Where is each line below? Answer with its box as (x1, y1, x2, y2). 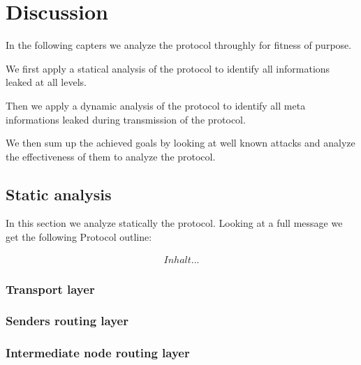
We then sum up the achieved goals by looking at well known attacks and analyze (6, 135, 355, 150)
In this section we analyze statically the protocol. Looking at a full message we (6, 216, 343, 230)
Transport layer (6, 280, 95, 297)
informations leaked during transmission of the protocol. (6, 112, 246, 126)
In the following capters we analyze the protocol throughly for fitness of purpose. (6, 38, 352, 52)
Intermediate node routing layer (6, 344, 190, 362)
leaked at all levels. (6, 75, 87, 89)
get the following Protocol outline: (6, 230, 152, 244)
